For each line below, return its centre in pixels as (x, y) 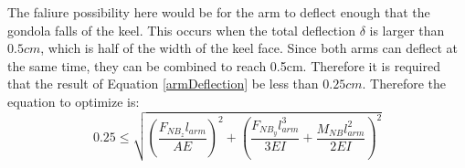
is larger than (407, 30)
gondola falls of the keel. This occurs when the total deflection (181, 30)
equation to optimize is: (74, 101)
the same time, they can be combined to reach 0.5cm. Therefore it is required (224, 65)
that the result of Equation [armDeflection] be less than (163, 84)
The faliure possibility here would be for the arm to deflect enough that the (219, 12)
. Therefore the (404, 84)
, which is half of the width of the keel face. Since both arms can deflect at (249, 48)
